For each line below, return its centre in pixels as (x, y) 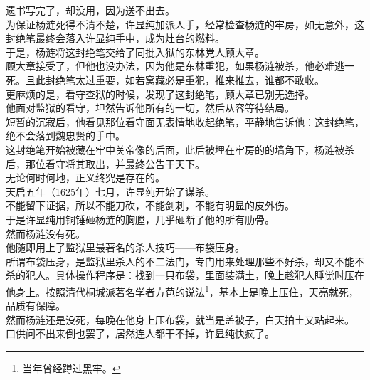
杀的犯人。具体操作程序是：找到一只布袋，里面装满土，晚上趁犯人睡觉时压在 (185, 275)
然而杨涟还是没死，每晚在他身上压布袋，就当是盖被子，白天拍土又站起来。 (180, 319)
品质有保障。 (36, 306)
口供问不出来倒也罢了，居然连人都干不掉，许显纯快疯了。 (140, 333)
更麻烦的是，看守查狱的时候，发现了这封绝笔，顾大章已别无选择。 (160, 94)
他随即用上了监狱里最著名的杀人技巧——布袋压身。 (125, 247)
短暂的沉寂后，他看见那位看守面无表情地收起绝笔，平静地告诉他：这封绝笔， (185, 121)
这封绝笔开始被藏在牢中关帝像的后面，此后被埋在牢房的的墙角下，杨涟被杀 (180, 149)
